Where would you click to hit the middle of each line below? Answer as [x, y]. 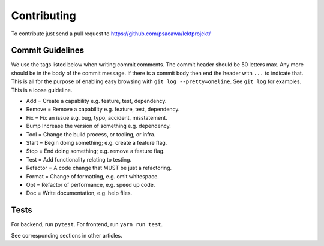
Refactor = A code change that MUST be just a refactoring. [99, 168]
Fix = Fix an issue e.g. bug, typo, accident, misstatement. [97, 117]
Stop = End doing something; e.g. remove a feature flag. [95, 151]
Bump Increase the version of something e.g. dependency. [98, 126]
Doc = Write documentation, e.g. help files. [79, 193]
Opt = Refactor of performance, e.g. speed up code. [91, 184]
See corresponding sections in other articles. [67, 235]
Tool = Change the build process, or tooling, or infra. [91, 134]
